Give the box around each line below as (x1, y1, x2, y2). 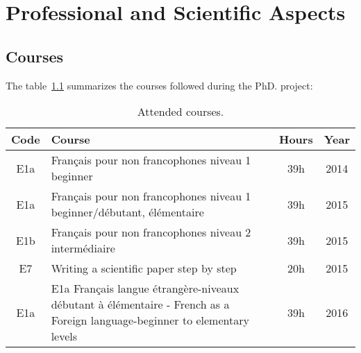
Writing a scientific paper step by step (51, 260, 237, 277)
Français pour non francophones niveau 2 (51, 224, 251, 241)
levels (51, 328, 78, 345)
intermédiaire (51, 240, 115, 257)
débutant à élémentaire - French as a (51, 296, 230, 313)
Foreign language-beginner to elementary (51, 312, 249, 329)
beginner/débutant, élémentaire (51, 204, 204, 221)
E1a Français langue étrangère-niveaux (51, 280, 240, 297)
